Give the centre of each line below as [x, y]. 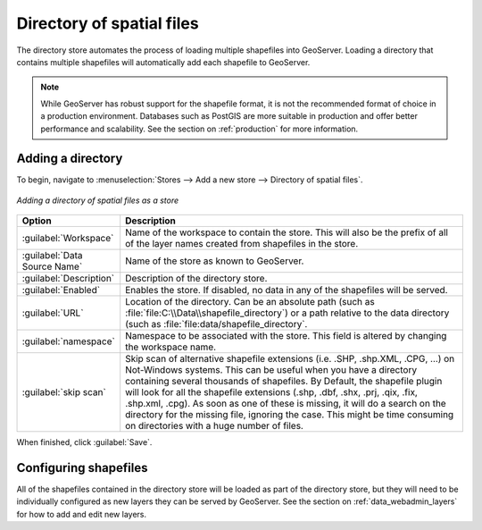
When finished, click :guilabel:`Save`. [84, 442]
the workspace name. [171, 347]
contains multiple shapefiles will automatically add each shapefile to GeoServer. [163, 62]
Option [37, 221]
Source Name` [52, 266]
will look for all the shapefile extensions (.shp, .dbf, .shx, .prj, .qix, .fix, [272, 392]
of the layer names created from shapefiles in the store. [242, 244]
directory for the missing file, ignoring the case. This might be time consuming [290, 415]
